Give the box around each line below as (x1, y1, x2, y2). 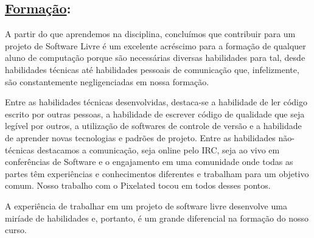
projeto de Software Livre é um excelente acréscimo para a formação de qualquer (5, 39, 306, 52)
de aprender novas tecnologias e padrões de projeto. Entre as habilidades (5, 131, 276, 144)
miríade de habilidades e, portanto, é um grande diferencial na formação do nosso (5, 211, 309, 224)
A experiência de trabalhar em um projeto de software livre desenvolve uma (5, 199, 287, 212)
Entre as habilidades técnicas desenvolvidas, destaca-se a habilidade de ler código (5, 96, 308, 108)
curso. (5, 223, 27, 236)
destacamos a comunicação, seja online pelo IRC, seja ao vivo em (37, 143, 280, 156)
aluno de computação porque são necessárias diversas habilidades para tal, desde (5, 51, 305, 64)
